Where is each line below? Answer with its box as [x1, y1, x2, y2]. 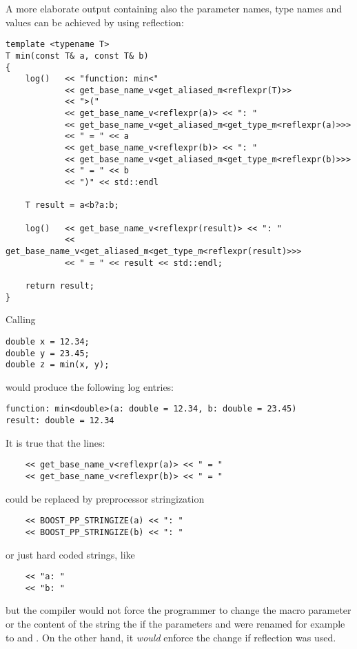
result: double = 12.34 [6, 416, 114, 426]
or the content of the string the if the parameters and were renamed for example [6, 617, 345, 631]
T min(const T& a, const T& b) [6, 50, 149, 61]
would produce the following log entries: [6, 379, 174, 394]
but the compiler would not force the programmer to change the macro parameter [6, 603, 351, 617]
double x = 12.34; [6, 336, 90, 347]
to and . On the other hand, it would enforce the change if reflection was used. [6, 630, 336, 644]
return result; [25, 280, 94, 291]
